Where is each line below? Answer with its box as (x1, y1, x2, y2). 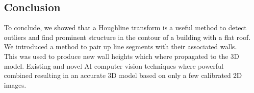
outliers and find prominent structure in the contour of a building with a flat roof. (4, 32, 251, 42)
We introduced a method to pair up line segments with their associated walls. (4, 41, 237, 52)
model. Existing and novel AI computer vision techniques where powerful (4, 60, 224, 71)
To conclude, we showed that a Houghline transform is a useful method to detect (4, 22, 247, 33)
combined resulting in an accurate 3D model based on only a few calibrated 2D (4, 70, 242, 80)
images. (4, 79, 26, 90)
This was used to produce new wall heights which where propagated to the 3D (4, 51, 239, 61)
